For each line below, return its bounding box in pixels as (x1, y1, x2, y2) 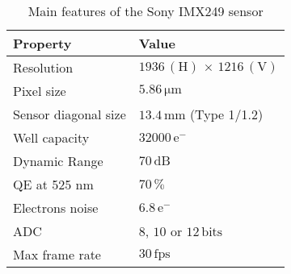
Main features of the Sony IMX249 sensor (27, 2, 264, 20)
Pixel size (13, 81, 66, 100)
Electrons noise (13, 198, 99, 217)
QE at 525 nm (13, 175, 94, 193)
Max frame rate (13, 245, 101, 264)
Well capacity (13, 128, 90, 147)
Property (13, 34, 72, 52)
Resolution (13, 58, 74, 77)
